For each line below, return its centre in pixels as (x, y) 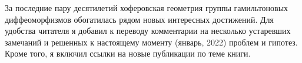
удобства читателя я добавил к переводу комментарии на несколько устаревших (148, 31)
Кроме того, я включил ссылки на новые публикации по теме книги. (128, 53)
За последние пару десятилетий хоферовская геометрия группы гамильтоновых (147, 8)
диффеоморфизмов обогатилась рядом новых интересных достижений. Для (139, 19)
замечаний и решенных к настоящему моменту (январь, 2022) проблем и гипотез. (151, 42)
